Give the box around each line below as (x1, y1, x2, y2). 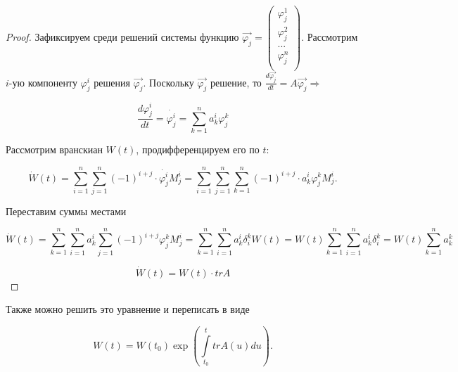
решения (94, 75, 130, 89)
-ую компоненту (8, 75, 77, 89)
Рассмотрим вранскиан (6, 142, 103, 157)
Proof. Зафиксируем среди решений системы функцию (6, 29, 239, 44)
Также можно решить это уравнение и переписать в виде (6, 302, 250, 316)
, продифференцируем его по (136, 142, 260, 157)
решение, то (210, 75, 262, 89)
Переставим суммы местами (6, 203, 127, 218)
